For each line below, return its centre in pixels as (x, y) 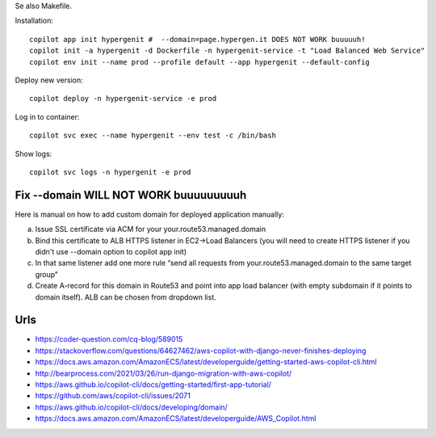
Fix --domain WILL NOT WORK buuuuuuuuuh (131, 195)
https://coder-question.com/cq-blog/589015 (109, 339)
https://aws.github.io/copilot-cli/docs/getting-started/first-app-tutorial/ (153, 384)
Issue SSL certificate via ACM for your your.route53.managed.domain (151, 229)
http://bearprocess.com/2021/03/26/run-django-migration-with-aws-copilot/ (163, 373)
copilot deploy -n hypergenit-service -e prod (123, 99)
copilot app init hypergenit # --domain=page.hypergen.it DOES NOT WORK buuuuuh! (197, 39)
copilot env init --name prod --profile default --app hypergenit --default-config (200, 62)
